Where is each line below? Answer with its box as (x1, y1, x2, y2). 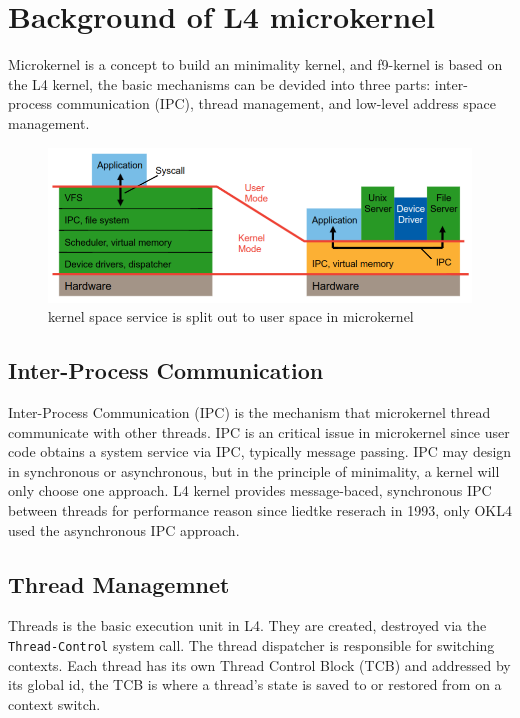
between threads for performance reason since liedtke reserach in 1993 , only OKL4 (8, 499, 512, 520)
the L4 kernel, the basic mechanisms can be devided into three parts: (8, 73, 431, 94)
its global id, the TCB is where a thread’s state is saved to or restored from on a (8, 674, 502, 695)
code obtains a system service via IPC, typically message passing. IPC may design (8, 441, 512, 462)
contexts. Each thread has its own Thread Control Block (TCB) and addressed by (8, 654, 511, 675)
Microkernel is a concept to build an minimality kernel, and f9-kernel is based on (8, 54, 503, 75)
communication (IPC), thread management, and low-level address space (56, 93, 496, 114)
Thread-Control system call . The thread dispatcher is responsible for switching (8, 634, 495, 655)
